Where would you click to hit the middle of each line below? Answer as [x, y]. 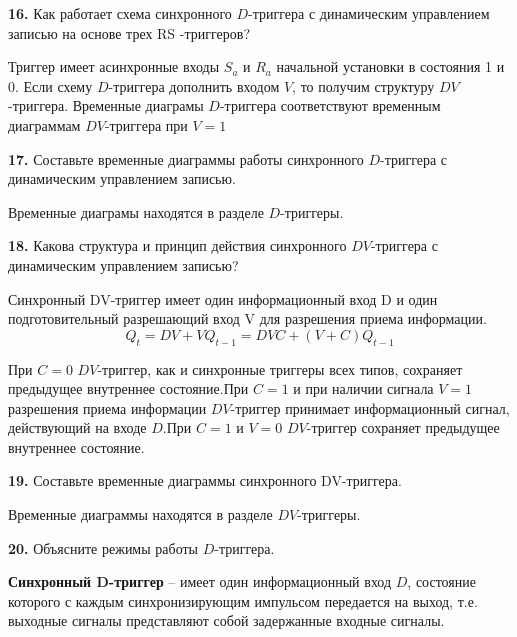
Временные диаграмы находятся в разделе [136, 211]
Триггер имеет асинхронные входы [114, 66]
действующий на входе [77, 427]
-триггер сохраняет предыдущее [403, 427]
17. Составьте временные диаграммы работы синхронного [186, 158]
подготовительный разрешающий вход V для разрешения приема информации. [247, 318]
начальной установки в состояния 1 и [390, 66]
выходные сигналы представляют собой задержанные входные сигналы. [226, 620]
